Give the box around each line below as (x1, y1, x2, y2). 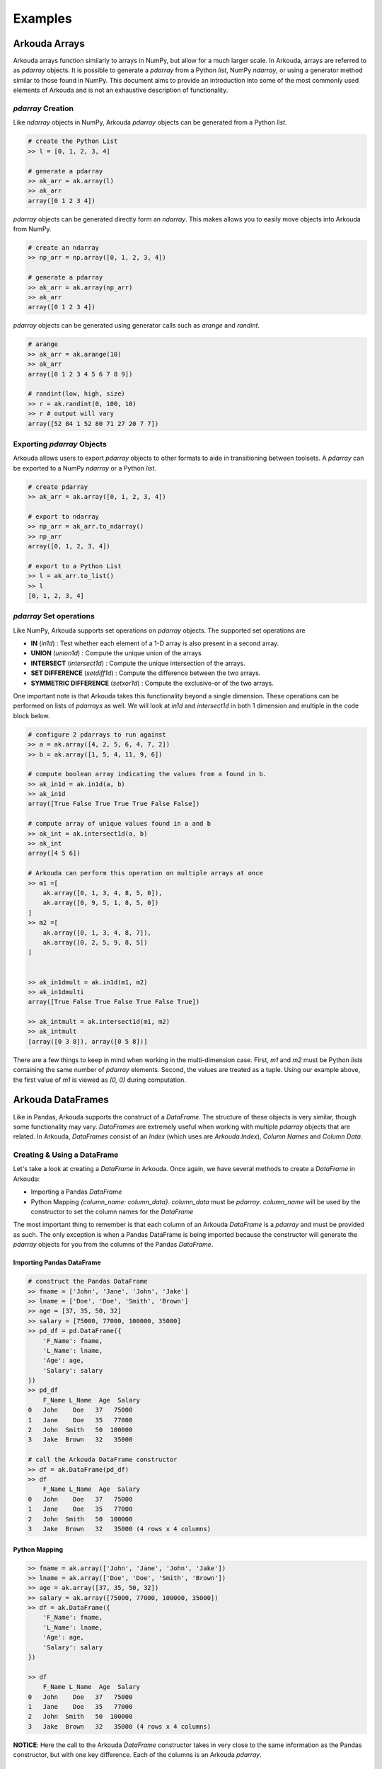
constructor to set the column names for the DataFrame (30, 1207, 194, 1216)
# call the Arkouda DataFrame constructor (28, 1456, 178, 1464)
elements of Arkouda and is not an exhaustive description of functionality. (13, 86, 228, 95)
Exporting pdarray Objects (13, 439, 108, 449)
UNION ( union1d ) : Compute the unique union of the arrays (30, 649, 202, 657)
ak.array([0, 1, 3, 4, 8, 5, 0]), (42, 889, 163, 897)
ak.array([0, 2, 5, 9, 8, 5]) (42, 938, 148, 946)
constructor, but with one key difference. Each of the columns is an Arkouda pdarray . (13, 1751, 262, 1759)
